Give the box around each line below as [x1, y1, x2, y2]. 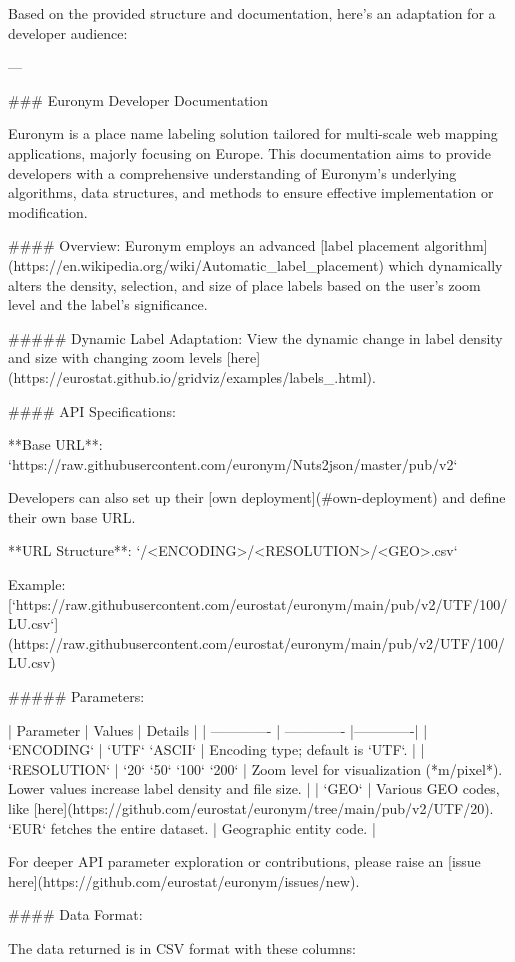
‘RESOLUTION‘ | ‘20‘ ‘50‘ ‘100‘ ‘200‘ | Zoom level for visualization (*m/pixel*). [8, 758, 503, 779]
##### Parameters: [8, 686, 145, 707]
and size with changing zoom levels [8, 347, 223, 368]
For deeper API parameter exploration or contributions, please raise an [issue [8, 851, 481, 872]
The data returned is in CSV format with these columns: [8, 937, 357, 958]
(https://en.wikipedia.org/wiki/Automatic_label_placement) [8, 254, 384, 275]
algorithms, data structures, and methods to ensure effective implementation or [8, 182, 494, 203]
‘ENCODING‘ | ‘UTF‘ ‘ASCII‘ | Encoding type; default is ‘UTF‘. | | [8, 739, 425, 760]
